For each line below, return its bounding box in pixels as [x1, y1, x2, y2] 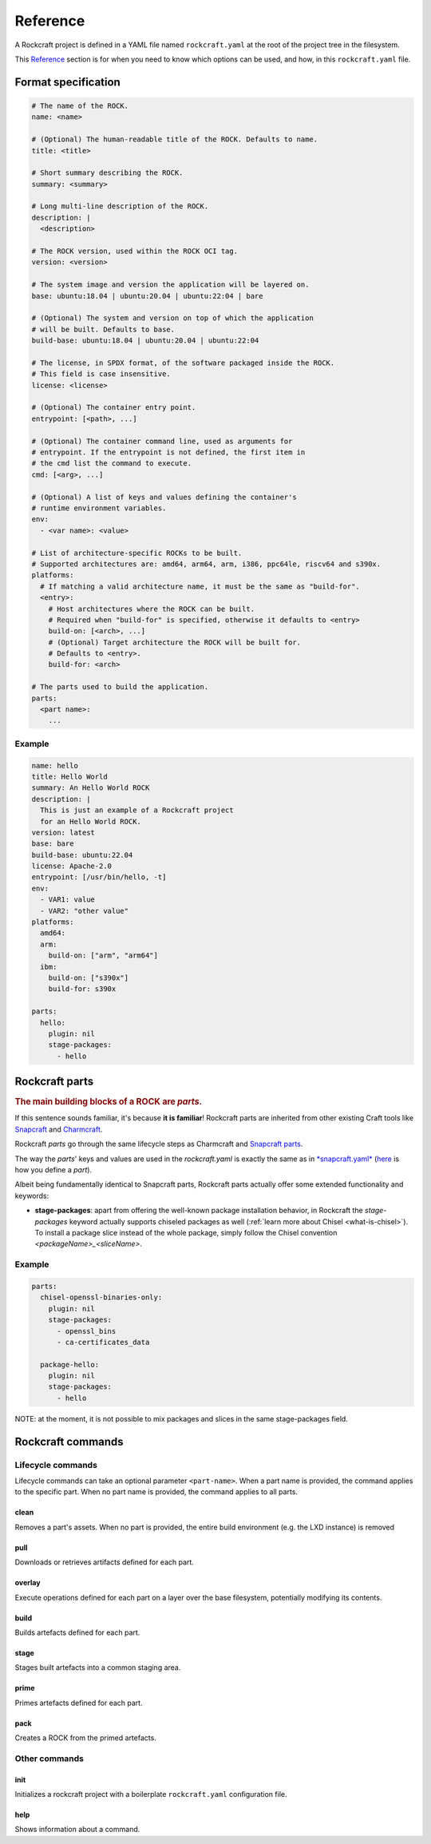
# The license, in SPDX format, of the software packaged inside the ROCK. [31, 358, 335, 367]
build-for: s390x [48, 985, 117, 993]
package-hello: [40, 1360, 100, 1369]
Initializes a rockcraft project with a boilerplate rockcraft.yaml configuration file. [14, 1790, 287, 1799]
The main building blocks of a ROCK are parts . [14, 1096, 203, 1108]
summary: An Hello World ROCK [31, 783, 150, 792]
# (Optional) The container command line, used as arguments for [31, 436, 293, 446]
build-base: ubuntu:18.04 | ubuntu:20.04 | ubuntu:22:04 [31, 336, 259, 345]
